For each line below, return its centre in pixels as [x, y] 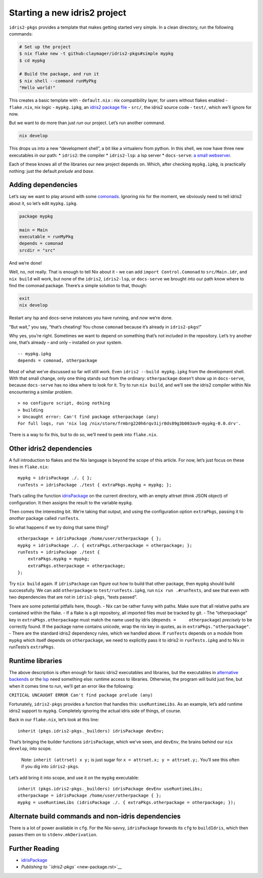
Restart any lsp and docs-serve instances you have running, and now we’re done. [91, 318]
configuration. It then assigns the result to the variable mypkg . [71, 503]
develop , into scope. [30, 749]
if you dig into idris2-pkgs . [50, 767]
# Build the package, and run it [59, 74]
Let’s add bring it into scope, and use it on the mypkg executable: [74, 777]
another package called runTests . [44, 518]
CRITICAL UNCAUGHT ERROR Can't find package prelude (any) [81, 695]
